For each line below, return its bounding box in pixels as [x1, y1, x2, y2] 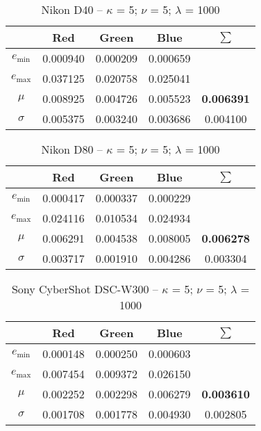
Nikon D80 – [41, 141, 103, 157]
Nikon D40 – [41, 1, 103, 17]
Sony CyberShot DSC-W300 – [11, 281, 158, 297]
